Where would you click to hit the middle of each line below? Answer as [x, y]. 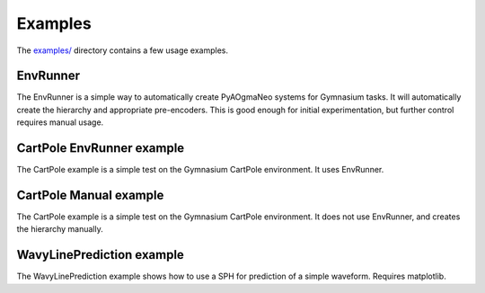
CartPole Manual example [90, 195]
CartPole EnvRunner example [101, 148]
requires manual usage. [60, 122]
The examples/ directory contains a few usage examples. [123, 50]
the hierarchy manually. [60, 229]
